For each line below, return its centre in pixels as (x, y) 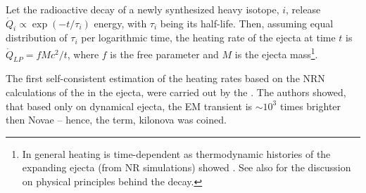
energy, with (120, 23)
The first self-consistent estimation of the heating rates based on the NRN (165, 78)
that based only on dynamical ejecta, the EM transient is (129, 106)
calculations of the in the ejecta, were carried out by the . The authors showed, (176, 92)
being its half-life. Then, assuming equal (247, 23)
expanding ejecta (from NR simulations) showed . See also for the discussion (187, 167)
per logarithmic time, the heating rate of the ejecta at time (208, 38)
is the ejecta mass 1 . (276, 53)
